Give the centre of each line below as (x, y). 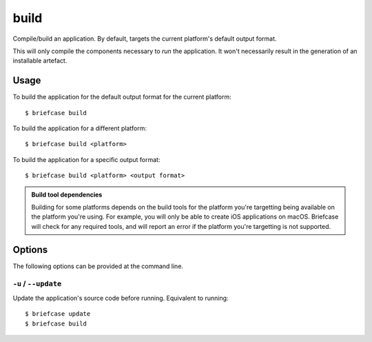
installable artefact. (40, 61)
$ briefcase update (58, 314)
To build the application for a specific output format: (86, 159)
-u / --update (37, 284)
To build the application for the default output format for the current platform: (122, 97)
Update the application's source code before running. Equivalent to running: (121, 298)
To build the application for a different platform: (80, 128)
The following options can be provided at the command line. (98, 266)
